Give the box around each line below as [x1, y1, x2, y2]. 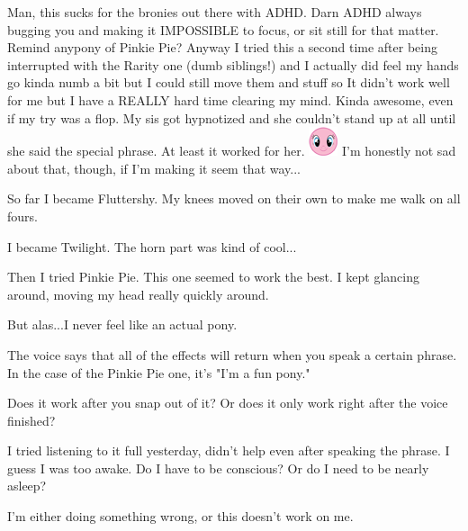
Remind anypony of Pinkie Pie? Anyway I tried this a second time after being [7, 38, 437, 57]
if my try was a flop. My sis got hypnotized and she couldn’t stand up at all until [7, 108, 456, 127]
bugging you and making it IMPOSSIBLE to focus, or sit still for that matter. [7, 20, 439, 39]
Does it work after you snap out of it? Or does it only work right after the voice [7, 393, 448, 412]
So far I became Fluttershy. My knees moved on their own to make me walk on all [7, 189, 461, 208]
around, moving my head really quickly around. [7, 284, 269, 303]
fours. [7, 206, 38, 225]
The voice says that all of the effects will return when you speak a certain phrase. [7, 345, 457, 364]
